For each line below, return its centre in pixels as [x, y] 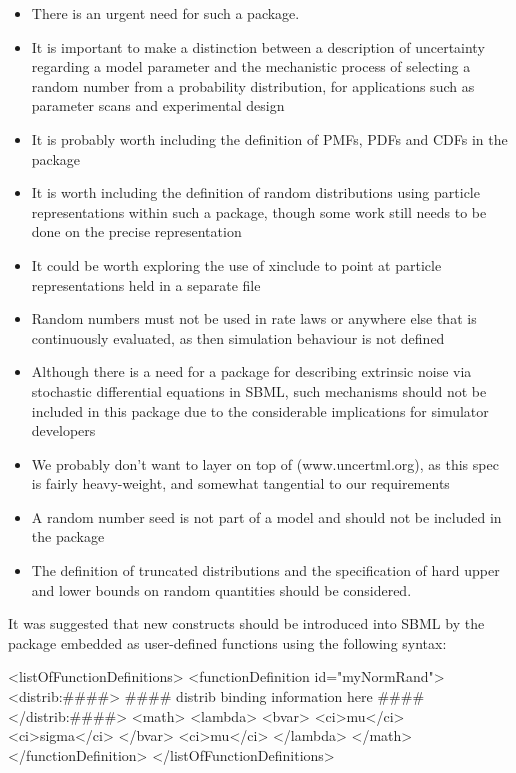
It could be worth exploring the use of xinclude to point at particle [236, 264]
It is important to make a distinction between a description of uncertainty [258, 46]
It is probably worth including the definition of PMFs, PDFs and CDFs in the [269, 138]
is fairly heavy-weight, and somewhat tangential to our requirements [240, 483]
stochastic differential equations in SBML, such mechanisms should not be [259, 390]
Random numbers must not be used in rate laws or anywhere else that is [254, 318]
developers [63, 430]
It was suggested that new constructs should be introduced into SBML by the [246, 623]
